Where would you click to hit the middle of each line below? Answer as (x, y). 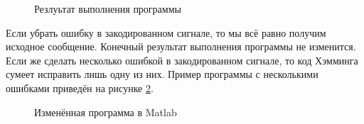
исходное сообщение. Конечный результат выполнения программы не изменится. (181, 46)
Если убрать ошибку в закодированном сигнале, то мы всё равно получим (166, 32)
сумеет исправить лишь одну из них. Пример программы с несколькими (162, 74)
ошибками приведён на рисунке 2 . (80, 88)
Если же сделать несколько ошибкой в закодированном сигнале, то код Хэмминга (182, 60)
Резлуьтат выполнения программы (108, 9)
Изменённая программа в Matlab (106, 112)
